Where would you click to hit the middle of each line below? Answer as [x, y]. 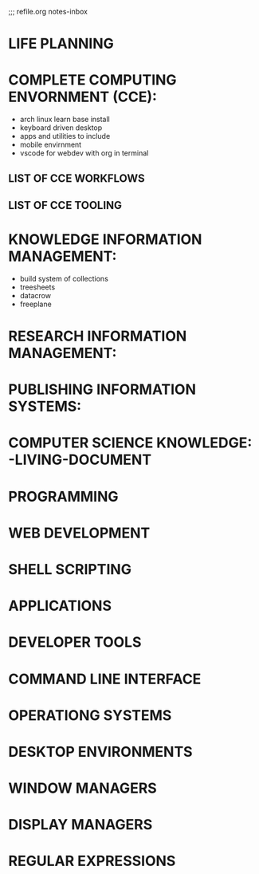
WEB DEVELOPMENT [79, 533]
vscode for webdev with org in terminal [84, 153]
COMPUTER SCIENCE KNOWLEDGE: [130, 443]
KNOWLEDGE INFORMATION [105, 240]
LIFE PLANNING [61, 44]
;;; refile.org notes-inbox [48, 12]
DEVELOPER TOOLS [75, 642]
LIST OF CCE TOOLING [65, 205]
